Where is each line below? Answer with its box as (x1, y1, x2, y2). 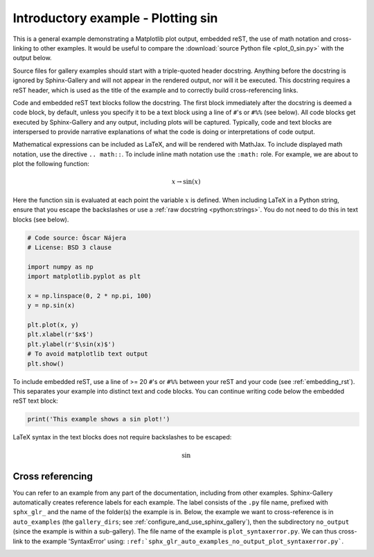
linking (12, 44, 32, 52)
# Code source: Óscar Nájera (27, 234, 127, 241)
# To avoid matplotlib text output (27, 350, 148, 358)
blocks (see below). (12, 215, 69, 223)
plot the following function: (12, 160, 89, 168)
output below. (12, 54, 52, 62)
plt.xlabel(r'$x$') (27, 331, 93, 338)
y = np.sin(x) (27, 302, 75, 309)
